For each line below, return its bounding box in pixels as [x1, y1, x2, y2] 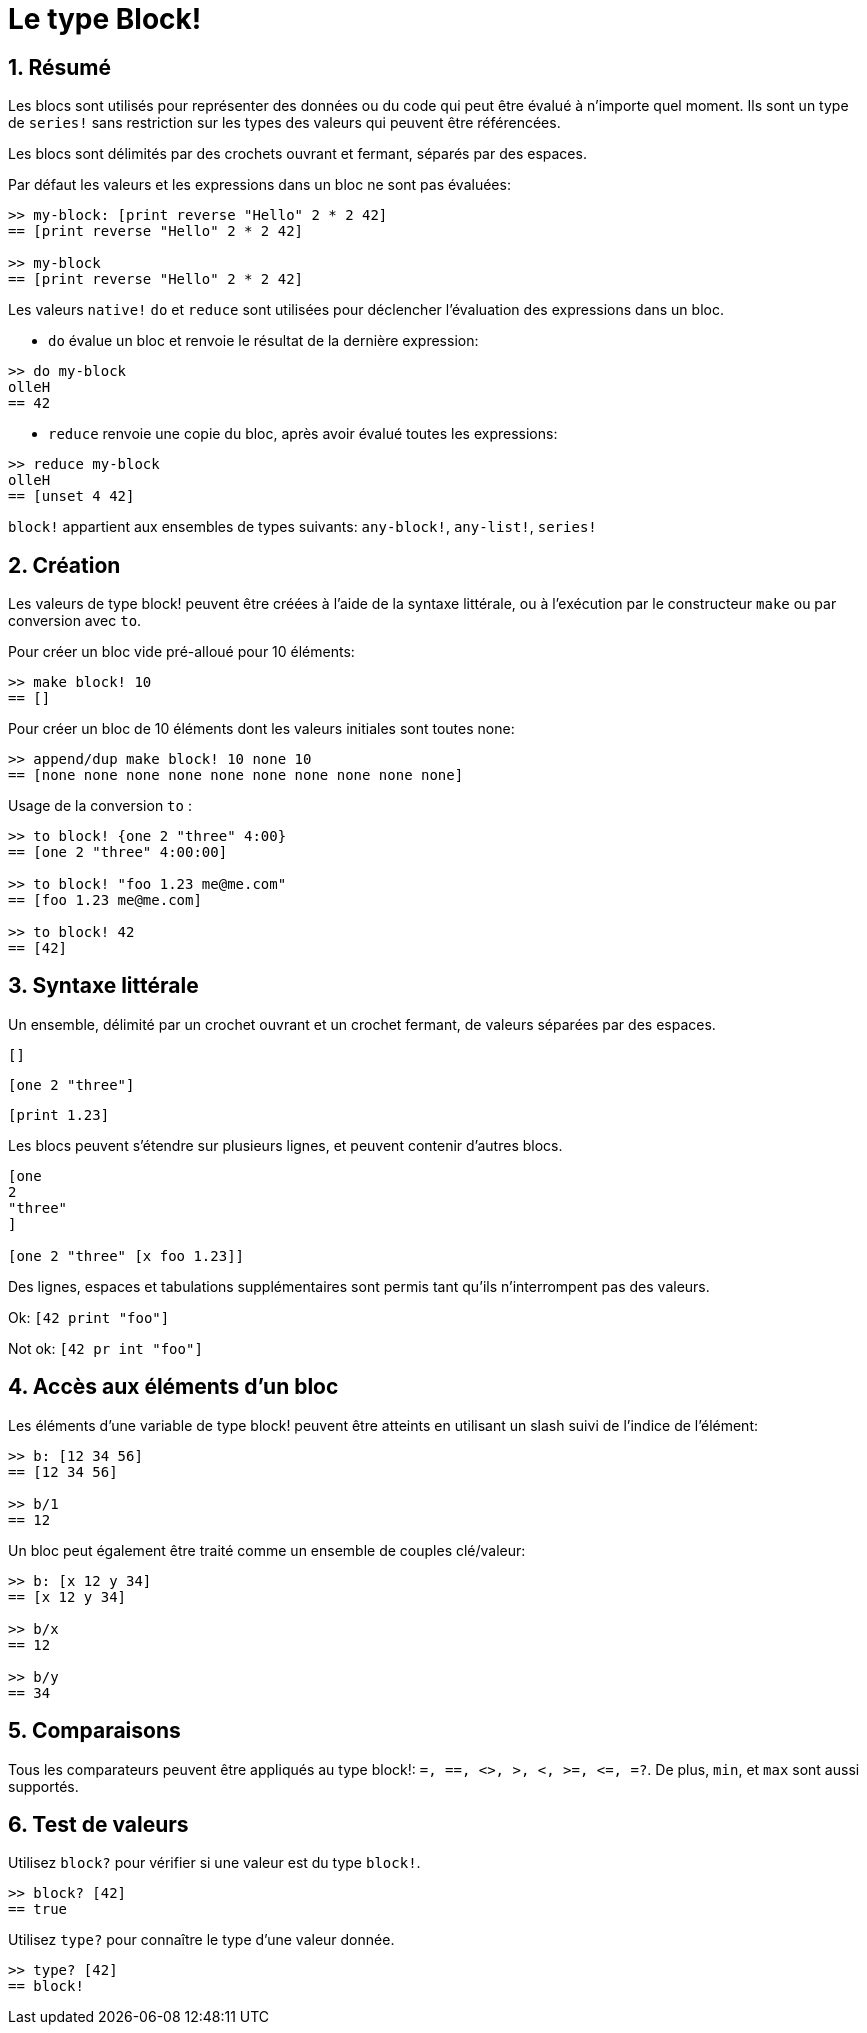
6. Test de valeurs [8, 1811, 189, 1837]
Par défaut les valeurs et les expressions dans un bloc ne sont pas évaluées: [8, 176, 511, 194]
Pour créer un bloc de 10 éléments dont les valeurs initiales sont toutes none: [8, 720, 515, 738]
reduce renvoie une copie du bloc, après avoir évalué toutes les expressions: [48, 425, 558, 443]
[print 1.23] [8, 1106, 110, 1123]
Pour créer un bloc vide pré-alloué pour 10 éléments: [8, 643, 355, 661]
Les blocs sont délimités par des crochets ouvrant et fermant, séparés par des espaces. [8, 145, 587, 163]
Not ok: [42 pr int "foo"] [8, 1339, 203, 1357]
